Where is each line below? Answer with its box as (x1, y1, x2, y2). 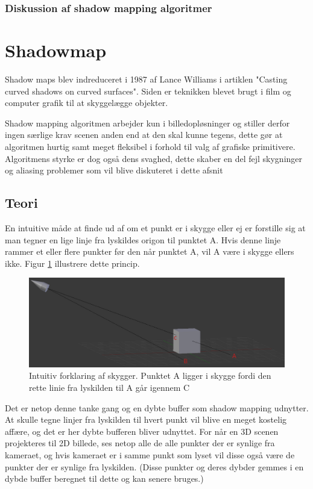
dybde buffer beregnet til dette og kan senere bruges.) (5, 472, 204, 485)
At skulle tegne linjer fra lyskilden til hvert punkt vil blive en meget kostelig (5, 413, 287, 426)
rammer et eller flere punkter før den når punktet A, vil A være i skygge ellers (5, 245, 294, 258)
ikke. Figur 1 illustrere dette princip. (5, 257, 140, 269)
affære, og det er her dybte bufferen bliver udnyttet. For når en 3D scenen (5, 425, 279, 437)
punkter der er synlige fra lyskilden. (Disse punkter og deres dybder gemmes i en (5, 460, 304, 473)
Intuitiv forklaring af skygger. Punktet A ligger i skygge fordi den (29, 369, 271, 382)
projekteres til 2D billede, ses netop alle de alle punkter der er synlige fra (5, 437, 275, 449)
